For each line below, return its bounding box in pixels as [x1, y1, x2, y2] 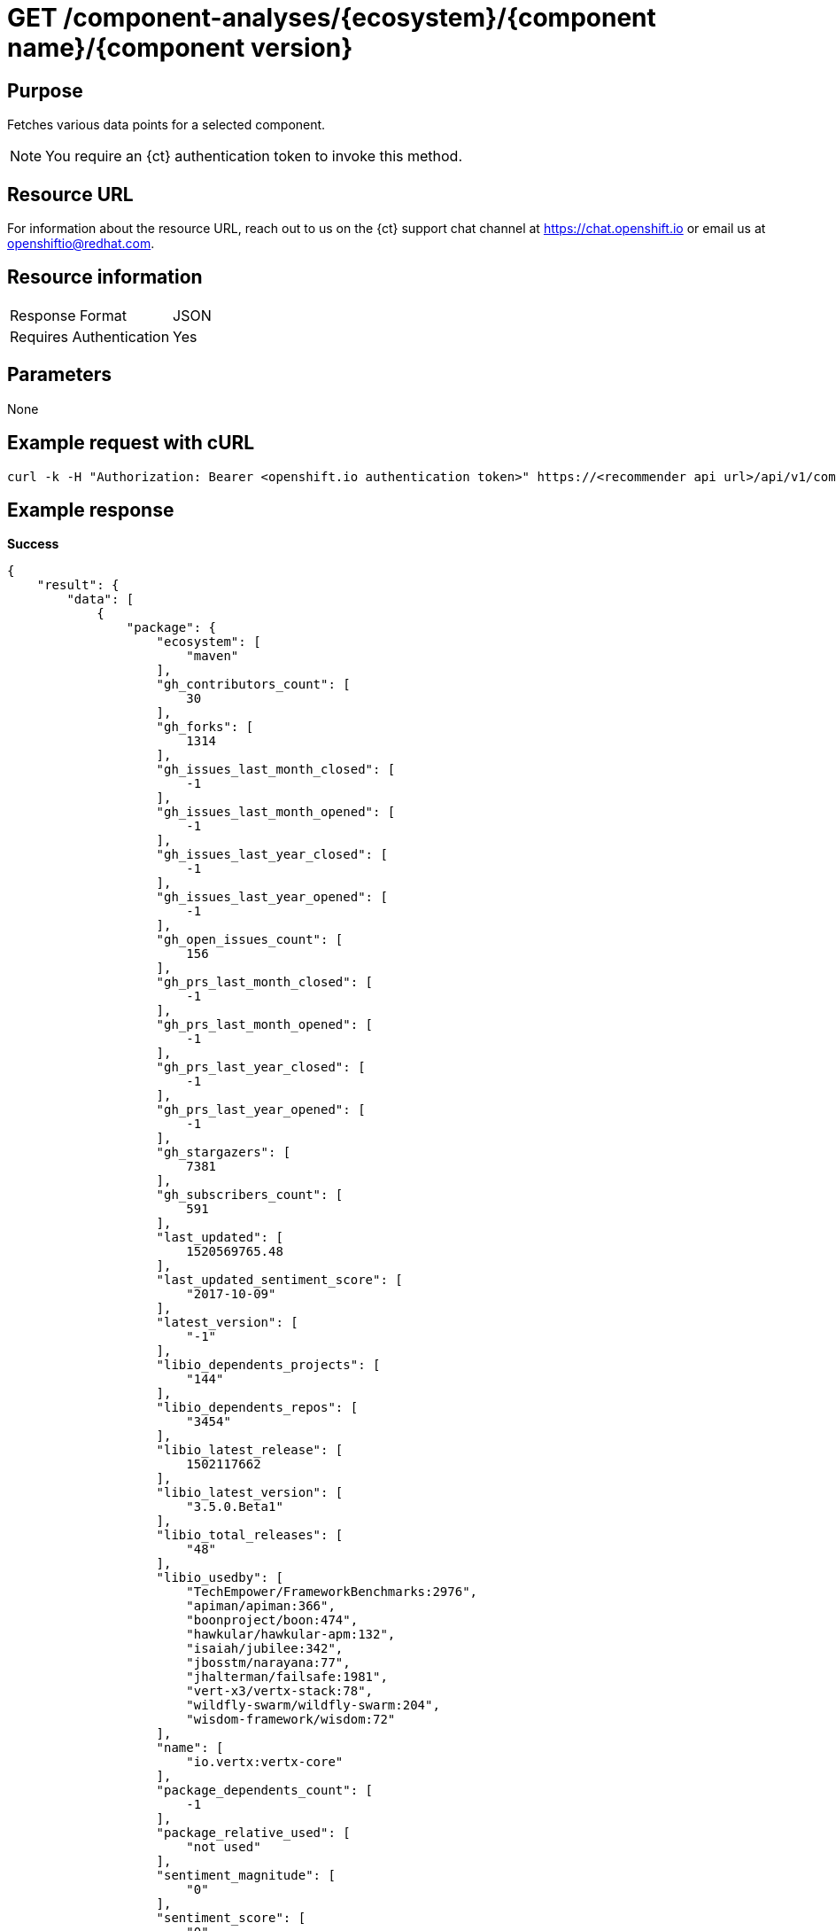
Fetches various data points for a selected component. [7, 117, 326, 133]
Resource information [7, 266, 203, 289]
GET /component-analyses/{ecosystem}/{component [7, 3, 656, 33]
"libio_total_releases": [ [156, 1528, 344, 1543]
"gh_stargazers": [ [156, 1145, 291, 1160]
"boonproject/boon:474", [186, 1613, 359, 1628]
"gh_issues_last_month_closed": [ [156, 762, 396, 777]
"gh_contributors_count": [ [156, 677, 351, 692]
